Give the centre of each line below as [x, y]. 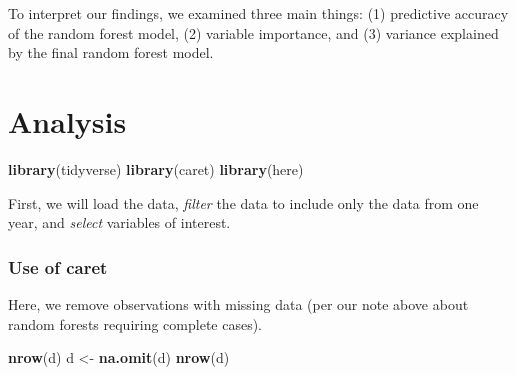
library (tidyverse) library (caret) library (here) [156, 168]
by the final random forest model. [111, 52]
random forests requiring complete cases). [135, 323]
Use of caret [58, 266]
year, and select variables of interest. [119, 222]
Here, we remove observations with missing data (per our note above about [238, 303]
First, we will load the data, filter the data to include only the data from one [243, 202]
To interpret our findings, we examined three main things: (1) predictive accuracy [258, 13]
